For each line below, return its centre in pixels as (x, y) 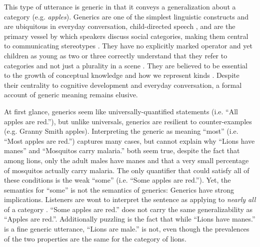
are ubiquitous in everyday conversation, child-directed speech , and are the (120, 26)
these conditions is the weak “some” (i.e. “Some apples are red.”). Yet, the (117, 180)
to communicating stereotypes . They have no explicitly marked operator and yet (128, 46)
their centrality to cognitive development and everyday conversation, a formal (123, 85)
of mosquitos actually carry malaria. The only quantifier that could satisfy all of (127, 170)
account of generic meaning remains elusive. (71, 95)
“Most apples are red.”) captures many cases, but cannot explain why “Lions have (129, 140)
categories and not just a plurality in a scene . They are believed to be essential (126, 65)
